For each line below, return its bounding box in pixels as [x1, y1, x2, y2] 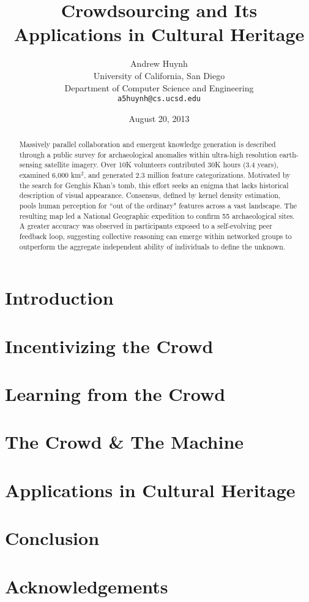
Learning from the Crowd [5, 381, 226, 406]
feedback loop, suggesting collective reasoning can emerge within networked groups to [19, 231, 292, 242]
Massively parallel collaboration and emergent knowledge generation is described [19, 139, 276, 150]
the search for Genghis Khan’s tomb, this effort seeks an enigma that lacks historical [19, 180, 289, 190]
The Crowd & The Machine [5, 429, 244, 454]
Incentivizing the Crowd [5, 333, 214, 358]
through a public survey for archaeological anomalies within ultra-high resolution [19, 149, 277, 159]
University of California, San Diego [93, 69, 225, 82]
